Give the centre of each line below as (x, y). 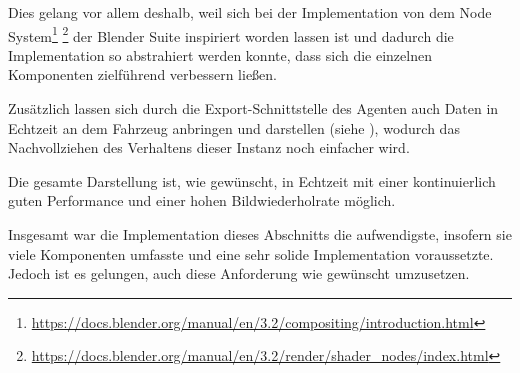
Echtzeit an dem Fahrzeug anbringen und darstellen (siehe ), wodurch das (234, 127)
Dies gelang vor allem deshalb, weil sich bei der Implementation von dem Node (250, 12)
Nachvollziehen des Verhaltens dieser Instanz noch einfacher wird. (209, 147)
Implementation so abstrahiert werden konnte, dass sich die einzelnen (220, 54)
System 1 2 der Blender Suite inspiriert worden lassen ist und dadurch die (231, 34)
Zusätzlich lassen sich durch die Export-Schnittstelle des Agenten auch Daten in (253, 108)
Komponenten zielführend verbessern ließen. (143, 74)
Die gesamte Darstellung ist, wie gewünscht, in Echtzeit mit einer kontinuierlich (252, 180)
